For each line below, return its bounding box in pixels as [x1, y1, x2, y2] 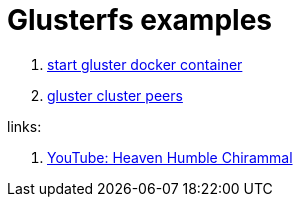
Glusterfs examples [7, 3, 272, 37]
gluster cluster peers [47, 86, 183, 104]
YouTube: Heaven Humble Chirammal [47, 148, 293, 166]
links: [7, 117, 42, 135]
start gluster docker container [47, 55, 243, 73]
